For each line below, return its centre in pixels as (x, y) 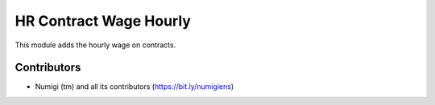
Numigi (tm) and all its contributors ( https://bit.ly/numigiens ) (135, 87)
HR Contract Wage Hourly (103, 21)
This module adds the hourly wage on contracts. (95, 45)
